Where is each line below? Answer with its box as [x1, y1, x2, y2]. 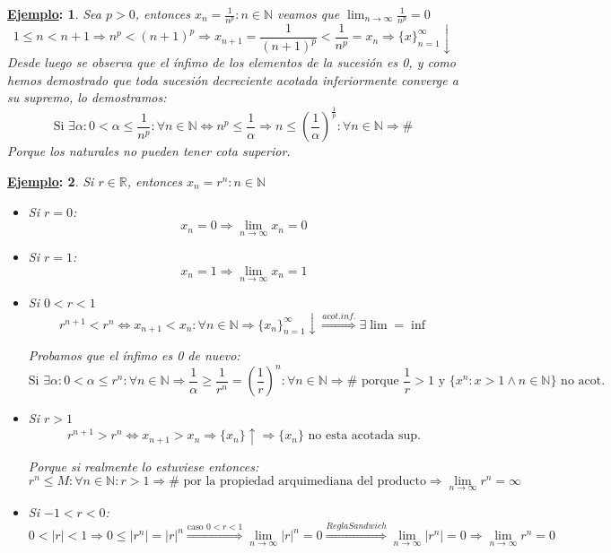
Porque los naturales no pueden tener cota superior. [7, 142, 291, 160]
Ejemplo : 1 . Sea [7, 4, 101, 22]
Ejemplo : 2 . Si [7, 171, 94, 190]
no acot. [561, 375, 606, 388]
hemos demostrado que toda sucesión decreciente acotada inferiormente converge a [7, 70, 458, 89]
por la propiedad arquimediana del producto [183, 474, 426, 488]
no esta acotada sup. [308, 429, 421, 443]
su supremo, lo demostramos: [7, 88, 167, 107]
